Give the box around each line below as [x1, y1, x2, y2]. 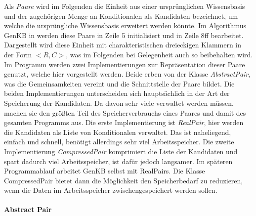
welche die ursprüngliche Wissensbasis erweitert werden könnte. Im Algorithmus [4, 20, 246, 31]
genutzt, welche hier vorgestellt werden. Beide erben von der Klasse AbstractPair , [4, 69, 251, 79]
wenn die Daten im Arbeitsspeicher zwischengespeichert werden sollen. [4, 185, 217, 195]
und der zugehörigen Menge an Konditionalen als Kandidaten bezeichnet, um [4, 10, 238, 21]
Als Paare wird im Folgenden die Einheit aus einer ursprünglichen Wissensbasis [4, 1, 245, 11]
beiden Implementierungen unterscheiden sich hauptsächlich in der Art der [4, 88, 230, 98]
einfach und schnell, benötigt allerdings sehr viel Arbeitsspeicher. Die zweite [4, 136, 234, 147]
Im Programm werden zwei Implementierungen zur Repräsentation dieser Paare [4, 59, 245, 69]
